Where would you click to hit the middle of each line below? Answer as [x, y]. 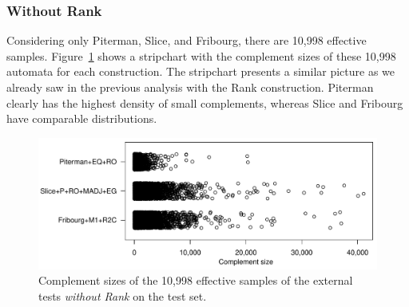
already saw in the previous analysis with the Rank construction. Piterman [190, 87]
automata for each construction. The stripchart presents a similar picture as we [201, 71]
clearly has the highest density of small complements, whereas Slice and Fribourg [205, 102]
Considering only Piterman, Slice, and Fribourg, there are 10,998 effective [187, 40]
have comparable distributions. [82, 118]
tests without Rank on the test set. [123, 295]
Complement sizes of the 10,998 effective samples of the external [196, 280]
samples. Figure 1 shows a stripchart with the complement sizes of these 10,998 [201, 55]
